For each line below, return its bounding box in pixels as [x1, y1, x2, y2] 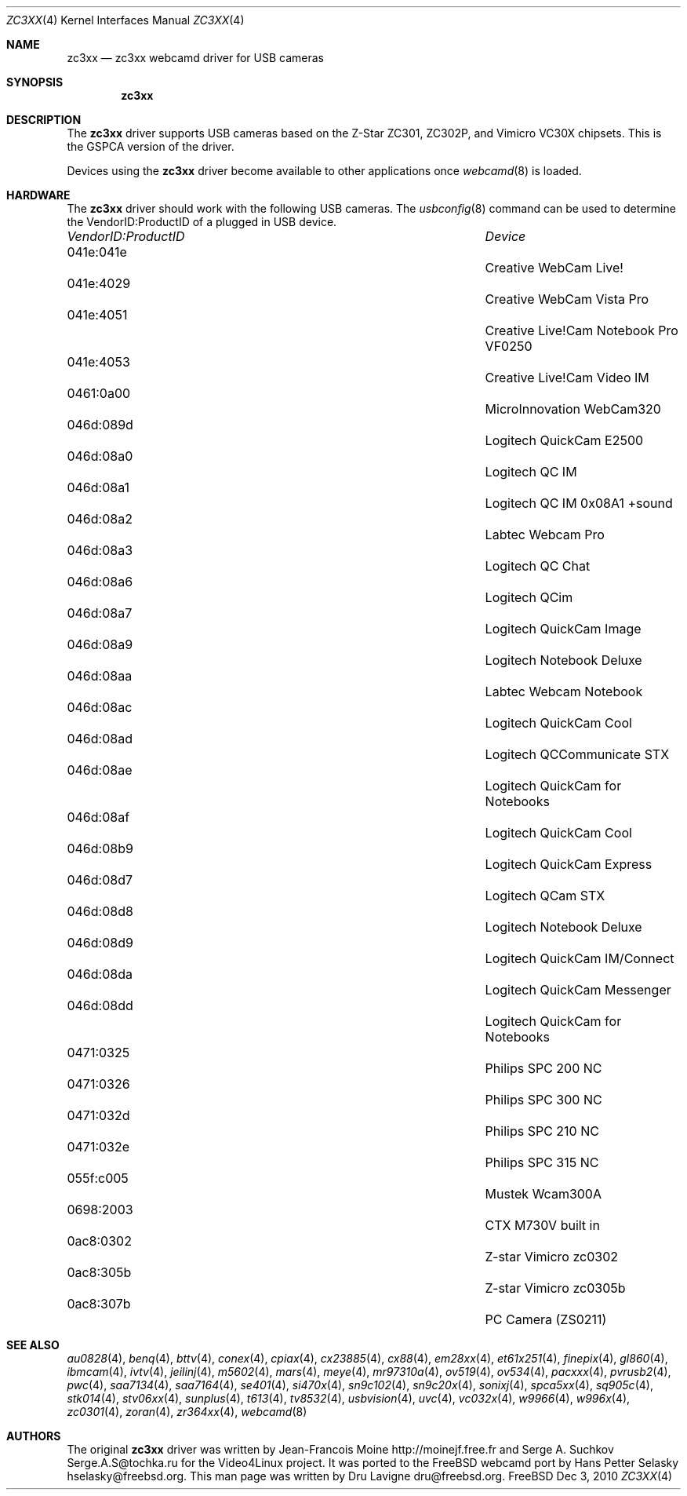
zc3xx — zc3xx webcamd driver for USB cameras [67, 51, 324, 64]
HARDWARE [6, 188, 71, 202]
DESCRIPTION [6, 113, 82, 126]
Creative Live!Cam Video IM [485, 370, 649, 385]
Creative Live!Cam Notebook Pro [485, 323, 678, 338]
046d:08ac [67, 699, 133, 715]
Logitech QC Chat [485, 558, 591, 574]
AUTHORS [6, 1429, 61, 1443]
